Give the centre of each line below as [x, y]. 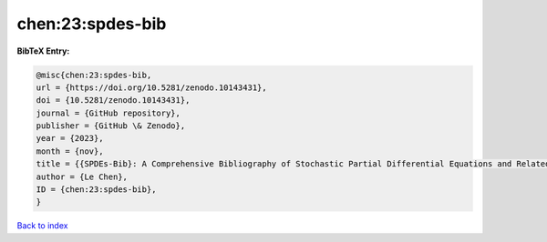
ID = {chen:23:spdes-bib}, [96, 190]
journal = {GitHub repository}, [108, 113]
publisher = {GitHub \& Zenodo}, [111, 126]
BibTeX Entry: [43, 51]
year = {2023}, [70, 138]
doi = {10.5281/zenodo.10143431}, [113, 101]
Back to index [42, 226]
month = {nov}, [70, 151]
